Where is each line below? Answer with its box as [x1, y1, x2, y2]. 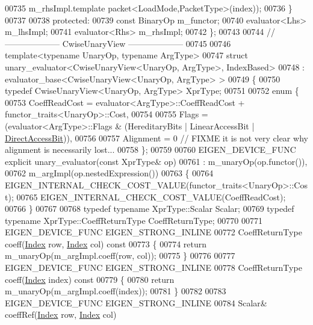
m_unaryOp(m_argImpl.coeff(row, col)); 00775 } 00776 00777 [5, 249, 235, 262]
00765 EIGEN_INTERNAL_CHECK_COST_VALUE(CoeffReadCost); [16, 190, 286, 203]
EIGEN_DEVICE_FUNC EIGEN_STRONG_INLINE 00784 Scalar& [5, 296, 267, 309]
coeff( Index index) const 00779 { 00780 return [5, 273, 175, 285]
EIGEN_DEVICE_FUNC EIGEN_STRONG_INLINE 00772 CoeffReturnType [5, 226, 302, 238]
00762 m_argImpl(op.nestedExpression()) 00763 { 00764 [5, 167, 214, 179]
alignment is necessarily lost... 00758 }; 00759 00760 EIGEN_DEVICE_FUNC [5, 143, 296, 156]
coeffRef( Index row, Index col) [5, 308, 117, 321]
